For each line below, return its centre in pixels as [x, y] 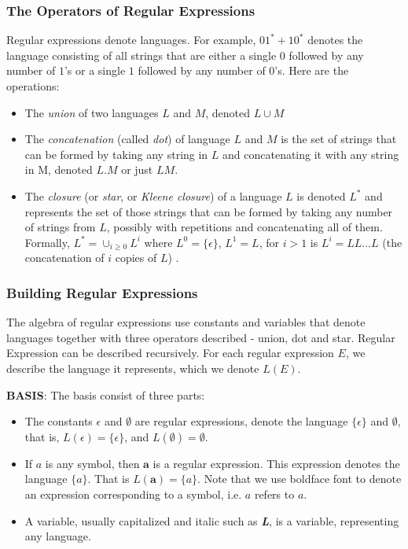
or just [137, 169]
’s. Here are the [312, 70]
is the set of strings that [339, 139]
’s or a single [95, 70]
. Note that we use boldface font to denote [300, 479]
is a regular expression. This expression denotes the [276, 463]
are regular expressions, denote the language [241, 421]
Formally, [47, 242]
